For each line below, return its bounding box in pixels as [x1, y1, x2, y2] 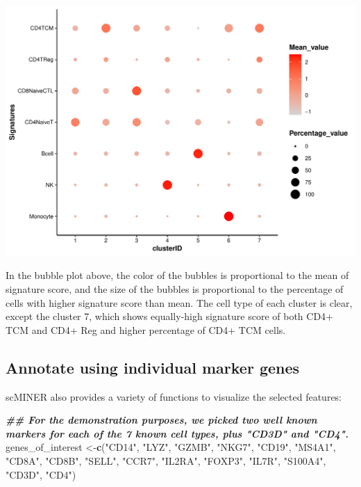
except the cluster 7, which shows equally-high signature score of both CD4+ [6, 309, 334, 324]
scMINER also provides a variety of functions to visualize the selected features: [6, 389, 342, 404]
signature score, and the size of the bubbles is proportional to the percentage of [6, 281, 344, 296]
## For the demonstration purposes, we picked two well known [6, 413, 317, 427]
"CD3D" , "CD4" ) [6, 467, 76, 481]
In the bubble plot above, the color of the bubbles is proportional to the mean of [6, 268, 349, 282]
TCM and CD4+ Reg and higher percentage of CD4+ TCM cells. [6, 322, 286, 337]
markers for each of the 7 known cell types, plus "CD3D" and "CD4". [6, 426, 349, 440]
